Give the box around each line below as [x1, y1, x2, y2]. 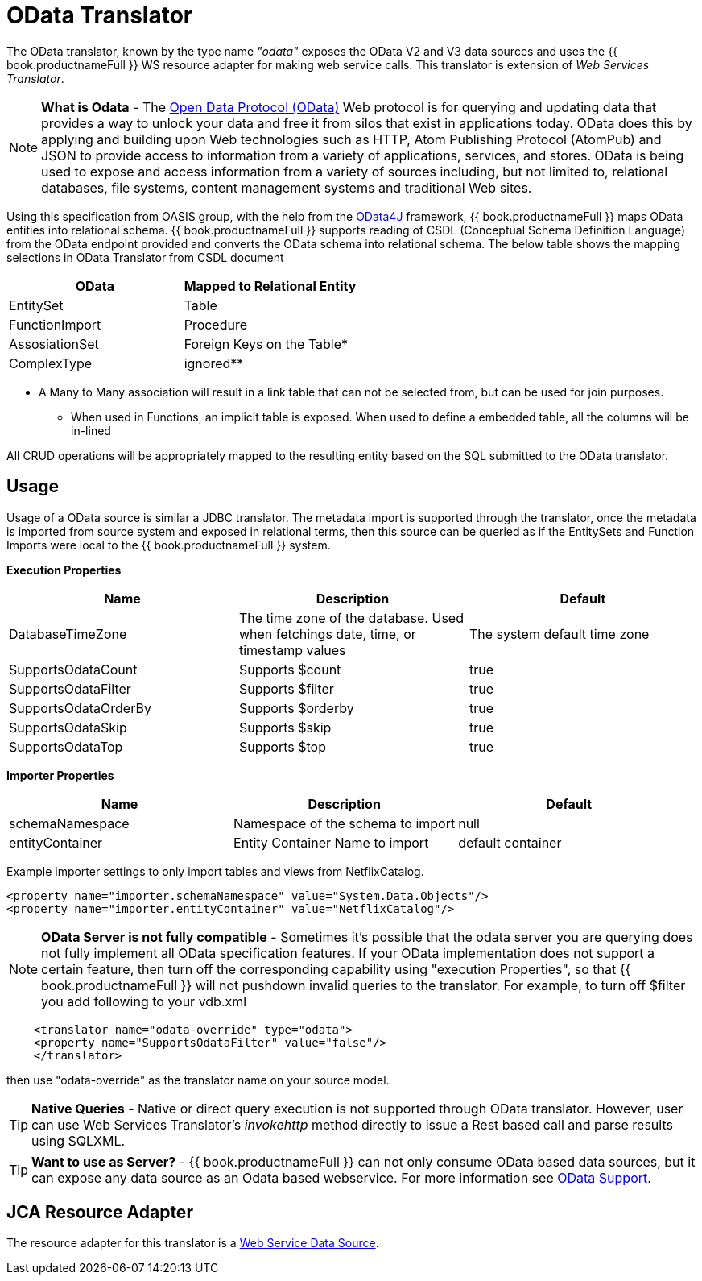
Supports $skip [238, 719, 332, 736]
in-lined [71, 423, 111, 437]
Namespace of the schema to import [233, 815, 456, 831]
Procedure [184, 316, 248, 333]
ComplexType [9, 354, 93, 371]
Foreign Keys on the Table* [184, 335, 349, 352]
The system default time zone [469, 625, 650, 642]
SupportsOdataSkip [9, 719, 127, 736]
